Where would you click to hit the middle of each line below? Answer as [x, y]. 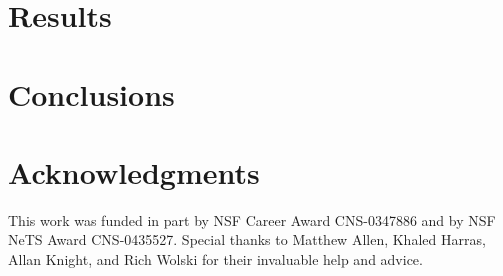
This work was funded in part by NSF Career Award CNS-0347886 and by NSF [252, 219]
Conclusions [91, 93]
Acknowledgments [134, 171]
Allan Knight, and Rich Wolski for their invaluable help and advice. [215, 259]
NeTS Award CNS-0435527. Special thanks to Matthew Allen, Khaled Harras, [247, 239]
